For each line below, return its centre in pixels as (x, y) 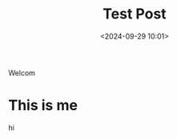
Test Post (135, 14)
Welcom (22, 72)
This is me (43, 106)
